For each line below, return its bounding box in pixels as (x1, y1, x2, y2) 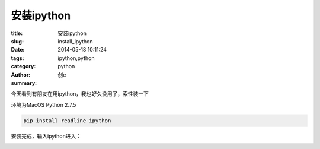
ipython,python (57, 54, 95, 62)
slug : (11, 37, 24, 45)
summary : (11, 79, 37, 86)
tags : (11, 54, 24, 62)
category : (11, 63, 36, 70)
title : (11, 30, 23, 37)
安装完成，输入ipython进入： (11, 132, 82, 140)
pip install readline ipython (23, 117, 111, 124)
